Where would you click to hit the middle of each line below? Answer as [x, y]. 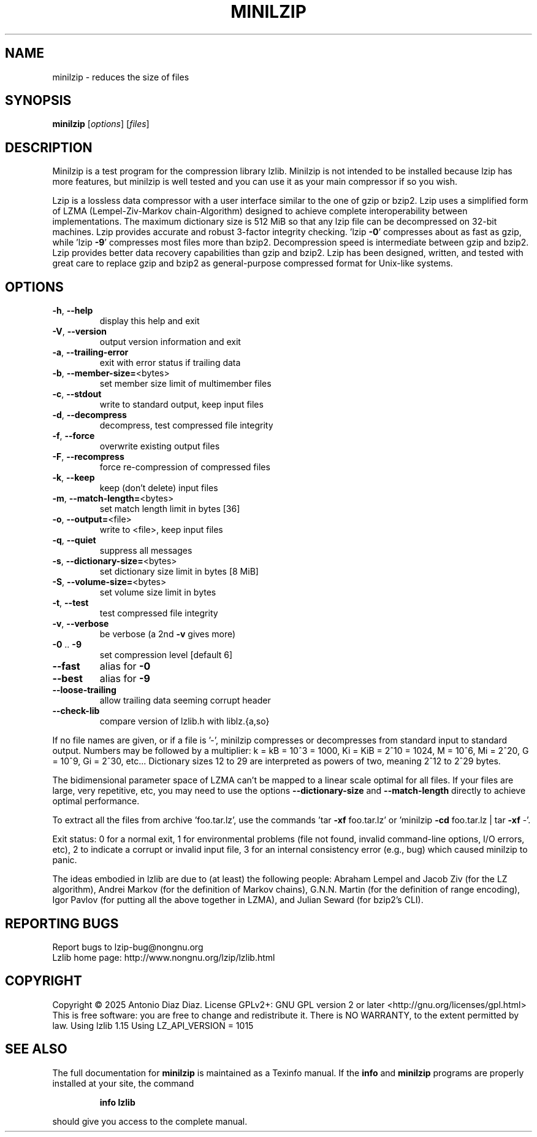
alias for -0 [125, 666]
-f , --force [74, 436]
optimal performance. [96, 801]
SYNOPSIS [38, 101]
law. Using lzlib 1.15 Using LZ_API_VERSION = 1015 [153, 1025]
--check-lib [76, 711]
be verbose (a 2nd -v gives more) [168, 634]
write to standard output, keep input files [181, 405]
